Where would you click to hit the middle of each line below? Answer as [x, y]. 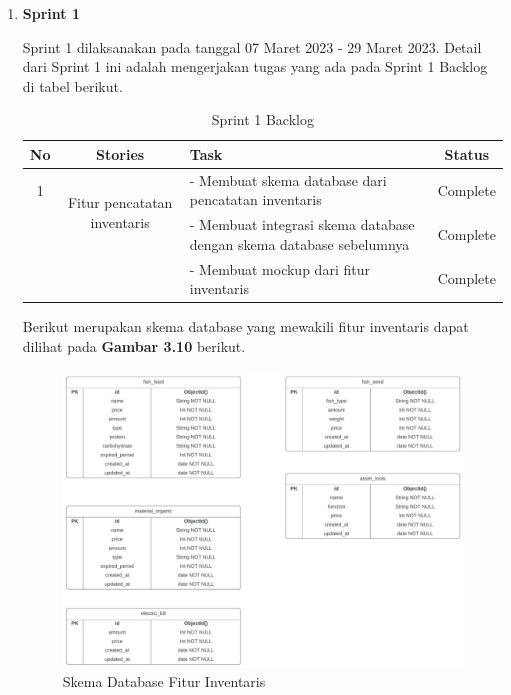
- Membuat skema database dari [288, 179]
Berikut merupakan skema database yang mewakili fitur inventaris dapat [245, 326]
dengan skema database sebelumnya [299, 243]
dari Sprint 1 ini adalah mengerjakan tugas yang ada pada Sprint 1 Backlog [255, 66]
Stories [120, 153]
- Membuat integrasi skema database [302, 224]
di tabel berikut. [72, 85]
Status [467, 153]
